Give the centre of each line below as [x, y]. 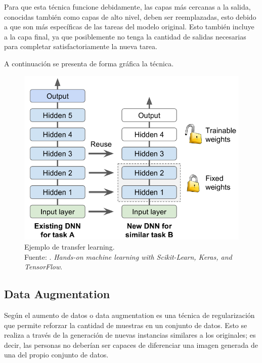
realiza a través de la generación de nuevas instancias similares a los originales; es [130, 335]
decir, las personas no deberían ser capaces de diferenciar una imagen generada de [131, 345]
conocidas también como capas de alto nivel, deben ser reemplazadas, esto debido [130, 16]
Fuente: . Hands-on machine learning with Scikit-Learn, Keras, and [128, 256]
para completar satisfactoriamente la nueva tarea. [81, 46]
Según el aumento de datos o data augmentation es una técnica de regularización [129, 315]
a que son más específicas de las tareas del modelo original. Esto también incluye [129, 27]
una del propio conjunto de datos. [56, 355]
